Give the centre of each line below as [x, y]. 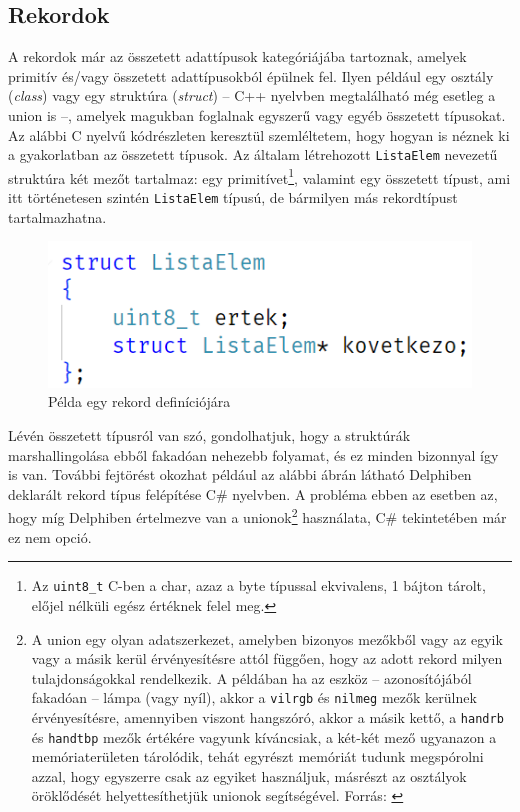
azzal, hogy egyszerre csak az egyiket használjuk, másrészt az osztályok [249, 775]
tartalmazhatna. [57, 216]
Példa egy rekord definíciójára [139, 401]
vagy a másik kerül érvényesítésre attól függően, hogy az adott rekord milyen [267, 658]
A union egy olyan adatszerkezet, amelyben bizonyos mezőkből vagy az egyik [267, 638]
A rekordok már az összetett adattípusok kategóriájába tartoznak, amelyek [237, 56]
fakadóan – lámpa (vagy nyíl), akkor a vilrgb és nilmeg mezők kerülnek [254, 697]
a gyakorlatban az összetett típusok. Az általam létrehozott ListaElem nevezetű [253, 154]
